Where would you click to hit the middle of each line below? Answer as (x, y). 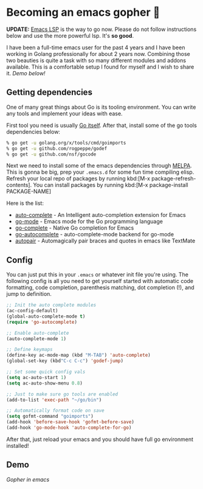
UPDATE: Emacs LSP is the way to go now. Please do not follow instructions (101, 29)
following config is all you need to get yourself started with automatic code (100, 281)
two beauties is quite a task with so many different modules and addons (96, 60)
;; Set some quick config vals (46, 372)
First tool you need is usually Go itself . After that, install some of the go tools (102, 125)
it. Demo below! (26, 73)
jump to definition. (29, 294)
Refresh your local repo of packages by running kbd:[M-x (78, 179)
